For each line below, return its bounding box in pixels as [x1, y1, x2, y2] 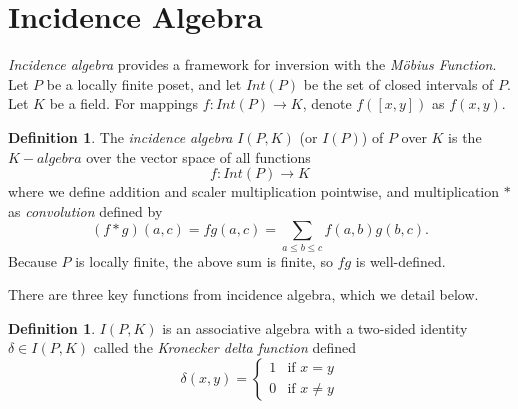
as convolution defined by [8, 200, 163, 221]
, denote [302, 93, 352, 114]
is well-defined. [355, 250, 446, 271]
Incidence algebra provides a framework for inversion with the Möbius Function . [8, 54, 497, 75]
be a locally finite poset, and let [46, 73, 242, 94]
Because [8, 250, 57, 271]
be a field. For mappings [49, 93, 199, 114]
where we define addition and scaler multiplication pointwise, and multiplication [8, 181, 500, 202]
